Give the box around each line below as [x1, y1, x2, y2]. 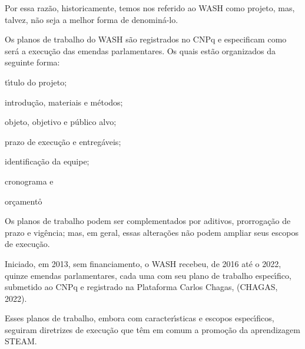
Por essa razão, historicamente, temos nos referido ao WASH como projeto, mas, [5, 2, 295, 14]
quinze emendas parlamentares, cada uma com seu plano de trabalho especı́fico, [5, 269, 291, 281]
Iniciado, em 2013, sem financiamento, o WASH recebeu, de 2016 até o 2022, [5, 257, 281, 269]
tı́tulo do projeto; [5, 75, 67, 88]
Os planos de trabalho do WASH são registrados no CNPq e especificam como [5, 33, 287, 45]
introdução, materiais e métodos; [5, 96, 123, 108]
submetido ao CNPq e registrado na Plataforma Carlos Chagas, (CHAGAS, [5, 281, 278, 293]
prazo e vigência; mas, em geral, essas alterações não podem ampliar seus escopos [5, 226, 299, 238]
